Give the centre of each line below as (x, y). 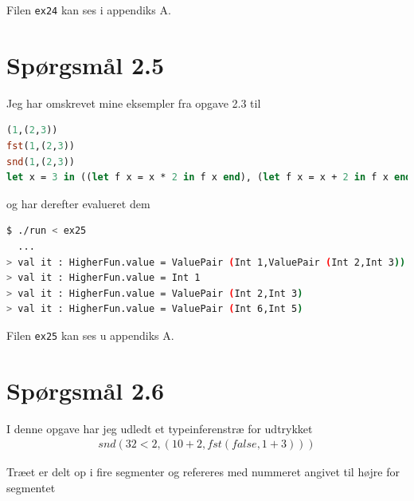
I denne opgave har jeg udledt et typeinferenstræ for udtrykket (160, 428)
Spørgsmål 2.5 (86, 64)
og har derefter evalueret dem (78, 203)
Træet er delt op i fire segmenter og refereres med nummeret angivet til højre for (203, 472)
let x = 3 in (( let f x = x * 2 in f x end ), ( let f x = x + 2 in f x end (209, 178)
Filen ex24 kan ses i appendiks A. (89, 10)
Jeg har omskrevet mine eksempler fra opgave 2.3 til (134, 103)
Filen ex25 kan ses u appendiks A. (90, 335)
